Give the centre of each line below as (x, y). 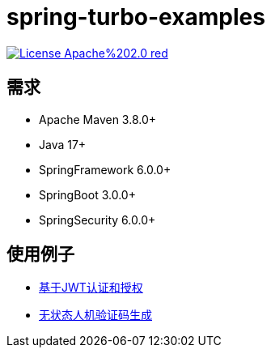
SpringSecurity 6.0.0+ (97, 220)
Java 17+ (63, 144)
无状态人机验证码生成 (95, 315)
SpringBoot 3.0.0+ (87, 194)
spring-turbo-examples (136, 17)
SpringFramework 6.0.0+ (105, 169)
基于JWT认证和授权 (91, 288)
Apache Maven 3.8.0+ (98, 119)
